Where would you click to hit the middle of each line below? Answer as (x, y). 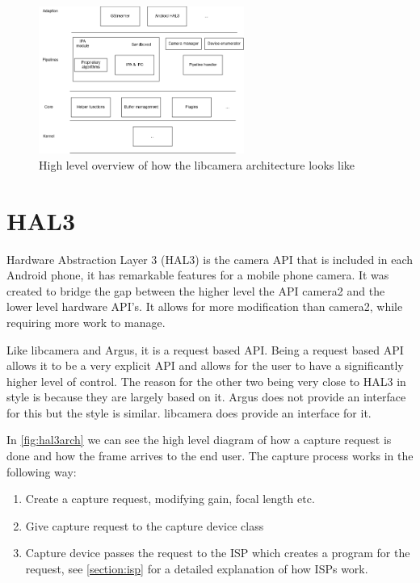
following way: (42, 471)
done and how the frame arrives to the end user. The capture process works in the (210, 456)
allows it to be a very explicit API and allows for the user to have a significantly (205, 365)
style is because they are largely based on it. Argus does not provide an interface (206, 397)
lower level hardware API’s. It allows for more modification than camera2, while (205, 306)
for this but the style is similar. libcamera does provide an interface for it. (189, 412)
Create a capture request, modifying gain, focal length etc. (170, 499)
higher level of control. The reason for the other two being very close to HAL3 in (206, 381)
